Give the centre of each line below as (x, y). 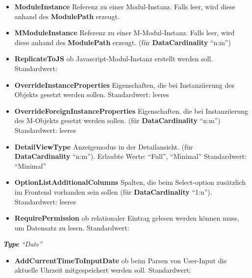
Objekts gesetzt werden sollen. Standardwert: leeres (92, 94)
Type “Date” (23, 244)
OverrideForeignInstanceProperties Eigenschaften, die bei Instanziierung (131, 111)
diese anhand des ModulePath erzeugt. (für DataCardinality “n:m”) (123, 42)
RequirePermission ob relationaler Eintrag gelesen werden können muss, (127, 218)
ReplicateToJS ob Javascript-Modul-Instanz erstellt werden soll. (114, 59)
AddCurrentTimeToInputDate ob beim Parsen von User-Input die (121, 260)
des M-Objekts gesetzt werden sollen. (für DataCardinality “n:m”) (117, 120)
